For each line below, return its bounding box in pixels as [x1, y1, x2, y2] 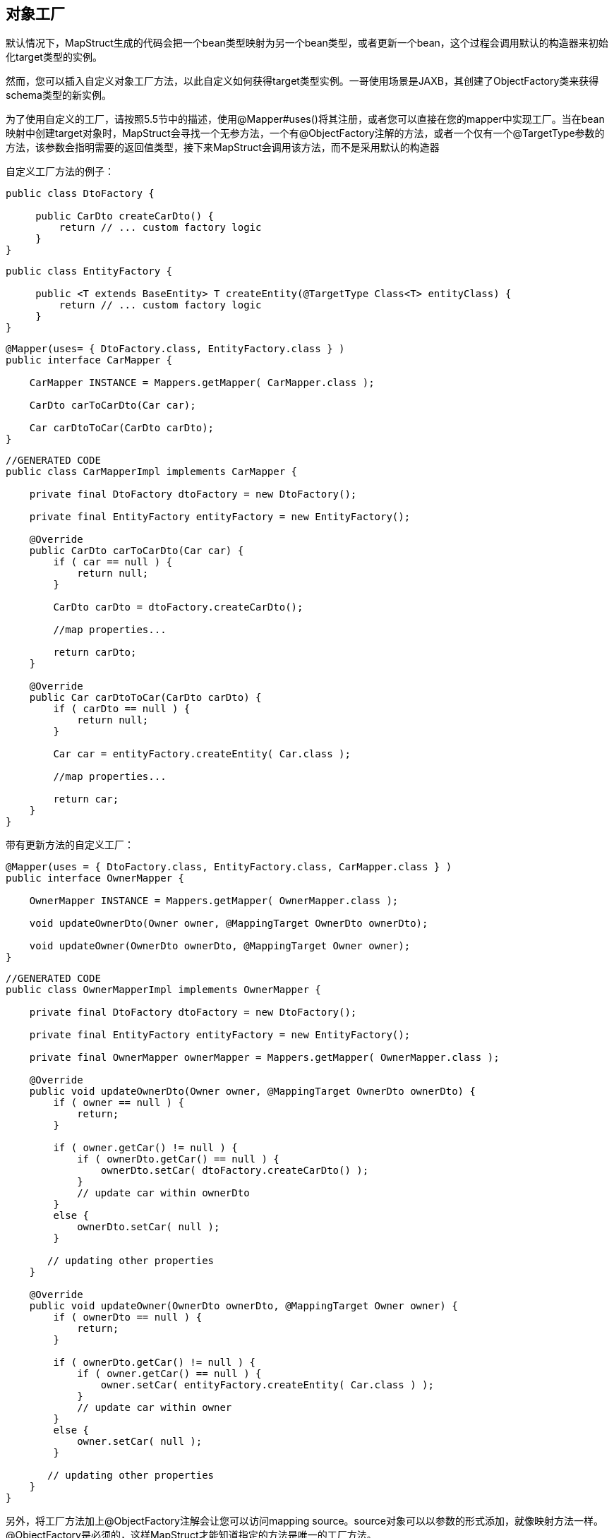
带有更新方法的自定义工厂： [6, 839, 134, 851]
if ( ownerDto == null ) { [53, 1311, 203, 1323]
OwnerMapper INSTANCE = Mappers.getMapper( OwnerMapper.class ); [29, 895, 399, 907]
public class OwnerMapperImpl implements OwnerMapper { [6, 984, 321, 996]
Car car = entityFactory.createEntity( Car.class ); [53, 748, 351, 760]
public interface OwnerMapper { [6, 872, 184, 884]
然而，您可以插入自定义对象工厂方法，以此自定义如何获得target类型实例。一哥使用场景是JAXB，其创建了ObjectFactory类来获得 [6, 75, 599, 88]
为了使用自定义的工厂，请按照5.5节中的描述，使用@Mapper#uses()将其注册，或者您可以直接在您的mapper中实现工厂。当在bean [6, 113, 605, 126]
